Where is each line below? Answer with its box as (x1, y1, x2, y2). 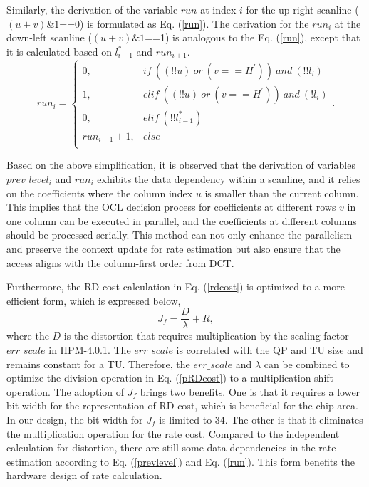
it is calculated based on (6, 43, 112, 58)
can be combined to (264, 356, 350, 371)
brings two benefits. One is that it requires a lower (140, 384, 360, 399)
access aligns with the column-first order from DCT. (6, 255, 234, 270)
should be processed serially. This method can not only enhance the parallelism (6, 227, 353, 242)
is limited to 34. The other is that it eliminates (159, 412, 363, 426)
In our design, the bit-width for (6, 412, 143, 426)
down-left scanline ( (6, 30, 92, 45)
